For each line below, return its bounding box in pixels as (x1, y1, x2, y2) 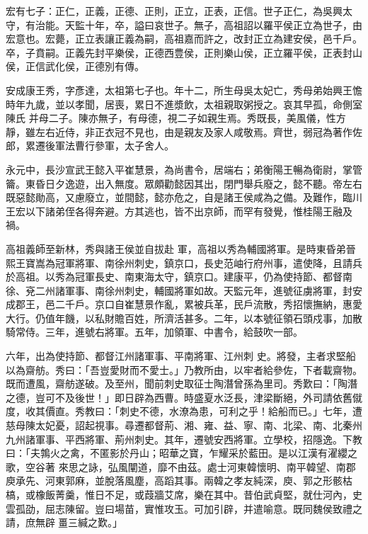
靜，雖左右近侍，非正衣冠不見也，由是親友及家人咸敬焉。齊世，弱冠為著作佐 (6, 124, 362, 139)
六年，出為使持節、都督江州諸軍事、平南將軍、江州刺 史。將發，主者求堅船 (6, 348, 356, 363)
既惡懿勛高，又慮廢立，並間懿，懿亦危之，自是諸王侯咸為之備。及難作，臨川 (6, 190, 362, 205)
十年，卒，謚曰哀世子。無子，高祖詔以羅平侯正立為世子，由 (84, 17, 362, 32)
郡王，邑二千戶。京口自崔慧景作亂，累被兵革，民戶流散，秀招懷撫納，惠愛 (15, 297, 362, 312)
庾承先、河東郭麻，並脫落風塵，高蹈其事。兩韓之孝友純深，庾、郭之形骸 (6, 473, 343, 488)
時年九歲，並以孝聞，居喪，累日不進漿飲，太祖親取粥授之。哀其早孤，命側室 (6, 96, 362, 111)
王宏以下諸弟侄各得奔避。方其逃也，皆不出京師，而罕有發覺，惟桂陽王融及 (6, 203, 352, 218)
